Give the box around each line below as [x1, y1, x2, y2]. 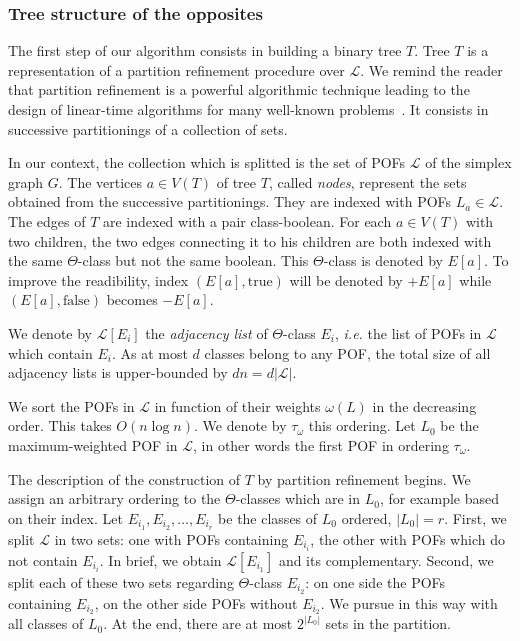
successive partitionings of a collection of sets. [8, 118, 288, 139]
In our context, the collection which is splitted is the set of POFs [8, 152, 406, 173]
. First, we [444, 507, 507, 528]
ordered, [341, 507, 392, 528]
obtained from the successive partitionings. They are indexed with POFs [8, 191, 452, 212]
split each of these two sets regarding [8, 571, 234, 592]
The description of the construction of [8, 468, 241, 489]
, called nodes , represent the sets [268, 171, 467, 192]
